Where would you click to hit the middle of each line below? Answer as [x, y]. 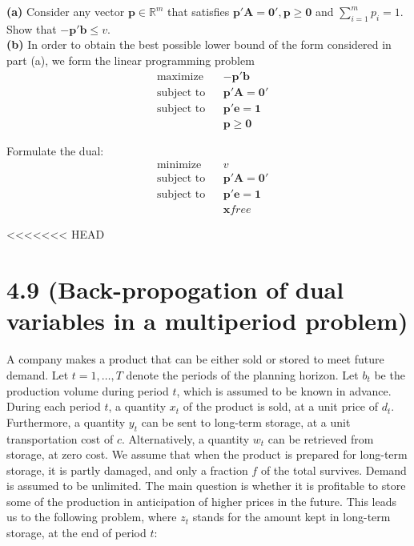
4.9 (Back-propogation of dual [175, 289]
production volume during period [88, 390]
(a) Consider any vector [66, 11]
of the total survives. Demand [334, 470]
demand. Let [38, 374]
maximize [180, 76]
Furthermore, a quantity [66, 422]
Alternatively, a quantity [189, 438]
